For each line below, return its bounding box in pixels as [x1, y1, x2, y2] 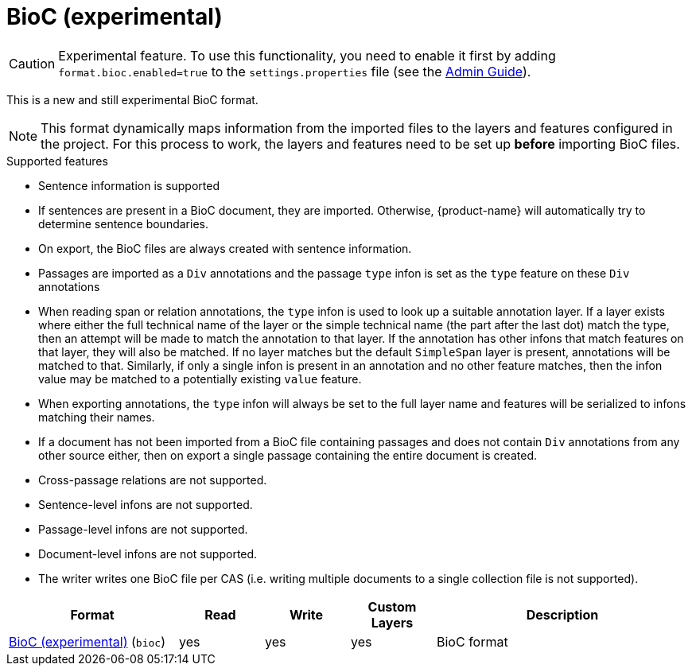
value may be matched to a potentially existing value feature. [38, 371, 362, 386]
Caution [9, 55, 56, 72]
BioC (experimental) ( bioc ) [9, 633, 165, 650]
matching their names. [38, 410, 155, 424]
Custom [367, 598, 417, 615]
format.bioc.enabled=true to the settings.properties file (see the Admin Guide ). [58, 63, 531, 80]
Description [526, 606, 599, 623]
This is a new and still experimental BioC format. [6, 92, 259, 107]
